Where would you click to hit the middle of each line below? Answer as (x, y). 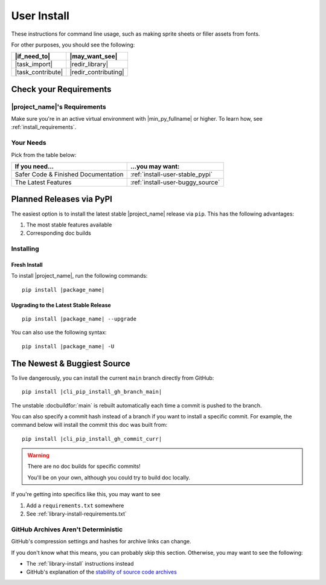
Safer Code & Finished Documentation (69, 174)
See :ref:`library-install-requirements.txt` (76, 514)
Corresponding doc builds (59, 233)
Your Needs (29, 143)
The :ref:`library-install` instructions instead (80, 563)
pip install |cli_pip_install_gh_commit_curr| (92, 439)
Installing (25, 249)
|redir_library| (89, 65)
